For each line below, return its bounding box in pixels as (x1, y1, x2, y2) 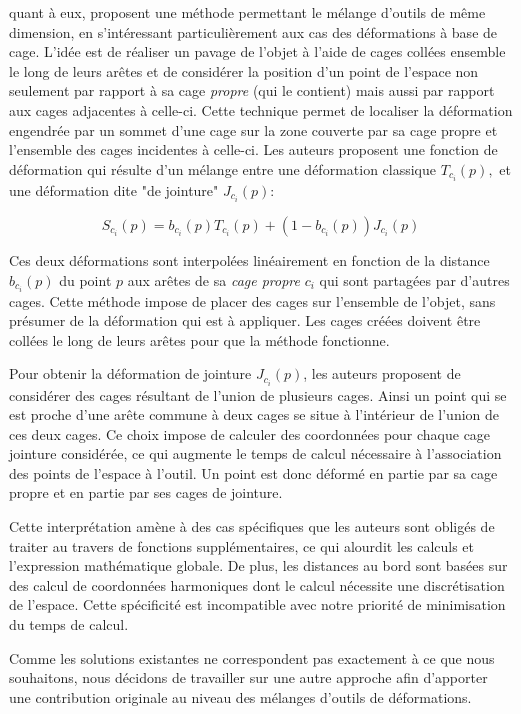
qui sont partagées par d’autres (319, 269, 510, 290)
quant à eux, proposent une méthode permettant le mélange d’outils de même (9, 2, 486, 22)
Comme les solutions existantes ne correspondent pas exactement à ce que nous (9, 647, 495, 668)
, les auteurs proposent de (303, 363, 461, 384)
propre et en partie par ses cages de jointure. (9, 482, 283, 503)
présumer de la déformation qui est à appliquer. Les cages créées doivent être (9, 310, 481, 331)
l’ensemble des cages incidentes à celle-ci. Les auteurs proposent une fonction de (9, 139, 498, 160)
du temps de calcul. (9, 614, 129, 635)
